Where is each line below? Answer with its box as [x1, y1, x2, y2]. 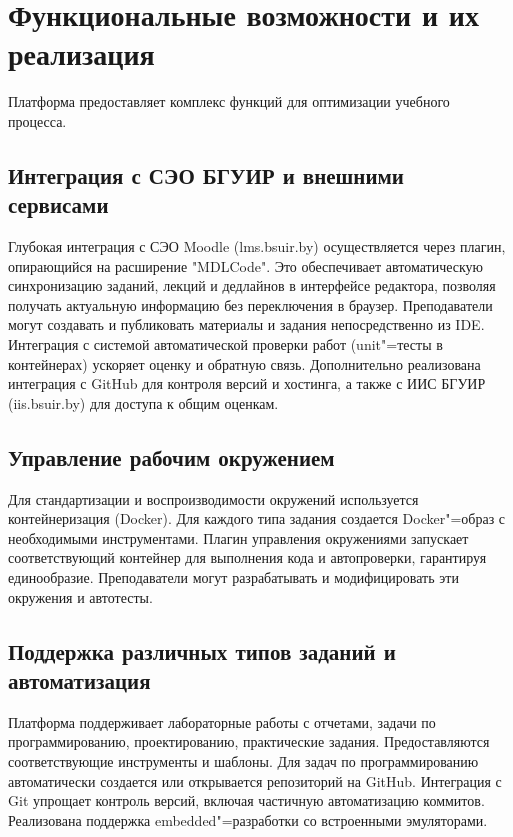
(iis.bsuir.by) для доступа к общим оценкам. [8, 392, 279, 413]
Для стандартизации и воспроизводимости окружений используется [8, 488, 419, 509]
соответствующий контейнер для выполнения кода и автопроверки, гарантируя [8, 547, 487, 568]
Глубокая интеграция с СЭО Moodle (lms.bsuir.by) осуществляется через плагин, [8, 236, 506, 257]
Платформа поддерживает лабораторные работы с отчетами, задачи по [8, 711, 436, 732]
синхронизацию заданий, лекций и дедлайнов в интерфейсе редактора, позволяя [8, 275, 496, 296]
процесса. [8, 110, 67, 131]
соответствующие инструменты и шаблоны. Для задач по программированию [8, 750, 479, 771]
